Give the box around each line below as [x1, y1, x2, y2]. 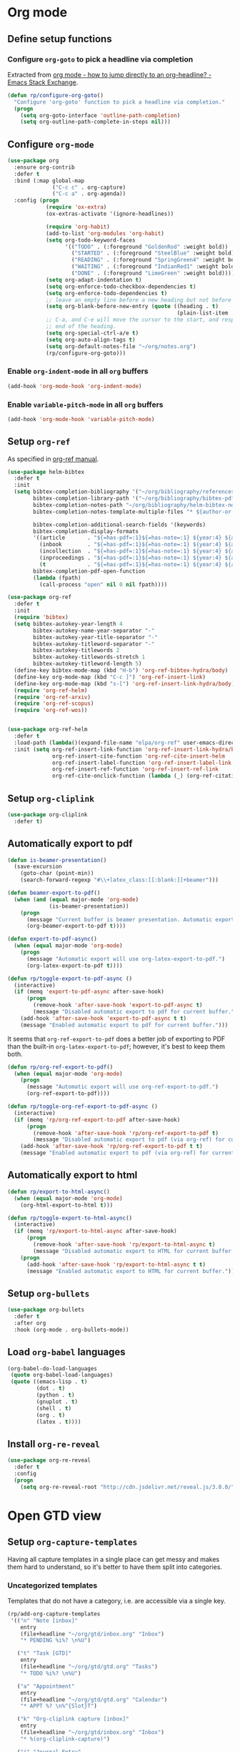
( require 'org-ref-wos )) [14, 707, 88, 714]
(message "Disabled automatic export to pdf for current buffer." [33, 1009, 235, 1016]
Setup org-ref [7, 435, 71, 447]
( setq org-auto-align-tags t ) [45, 336, 136, 343]
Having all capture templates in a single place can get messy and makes [7, 1555, 220, 1563]
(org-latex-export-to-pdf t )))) [26, 962, 123, 969]
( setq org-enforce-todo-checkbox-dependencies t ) [45, 283, 196, 290]
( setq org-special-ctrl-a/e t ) [45, 330, 139, 337]
